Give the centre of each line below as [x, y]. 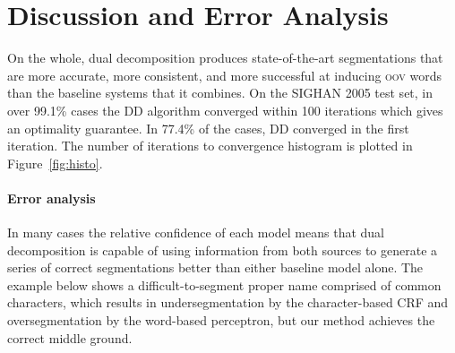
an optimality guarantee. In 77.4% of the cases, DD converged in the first [208, 128]
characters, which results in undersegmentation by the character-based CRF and [228, 302]
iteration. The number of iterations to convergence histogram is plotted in [210, 146]
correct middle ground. [70, 337]
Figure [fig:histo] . [55, 163]
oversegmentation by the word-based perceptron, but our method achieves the [221, 320]
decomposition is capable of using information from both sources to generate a [223, 250]
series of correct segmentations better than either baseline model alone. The [215, 267]
